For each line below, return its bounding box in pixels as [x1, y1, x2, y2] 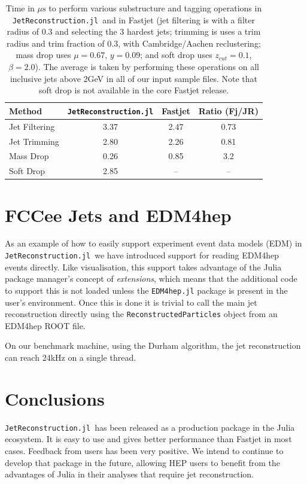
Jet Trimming [9, 135, 59, 147]
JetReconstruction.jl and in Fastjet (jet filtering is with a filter [12, 13, 255, 26]
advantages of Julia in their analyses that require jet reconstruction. [5, 468, 254, 480]
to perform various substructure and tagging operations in [48, 2, 262, 14]
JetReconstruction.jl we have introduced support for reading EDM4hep [5, 249, 279, 261]
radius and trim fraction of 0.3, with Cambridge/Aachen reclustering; [7, 36, 261, 49]
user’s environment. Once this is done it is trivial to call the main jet [5, 296, 257, 308]
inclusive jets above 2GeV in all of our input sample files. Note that [10, 72, 257, 84]
